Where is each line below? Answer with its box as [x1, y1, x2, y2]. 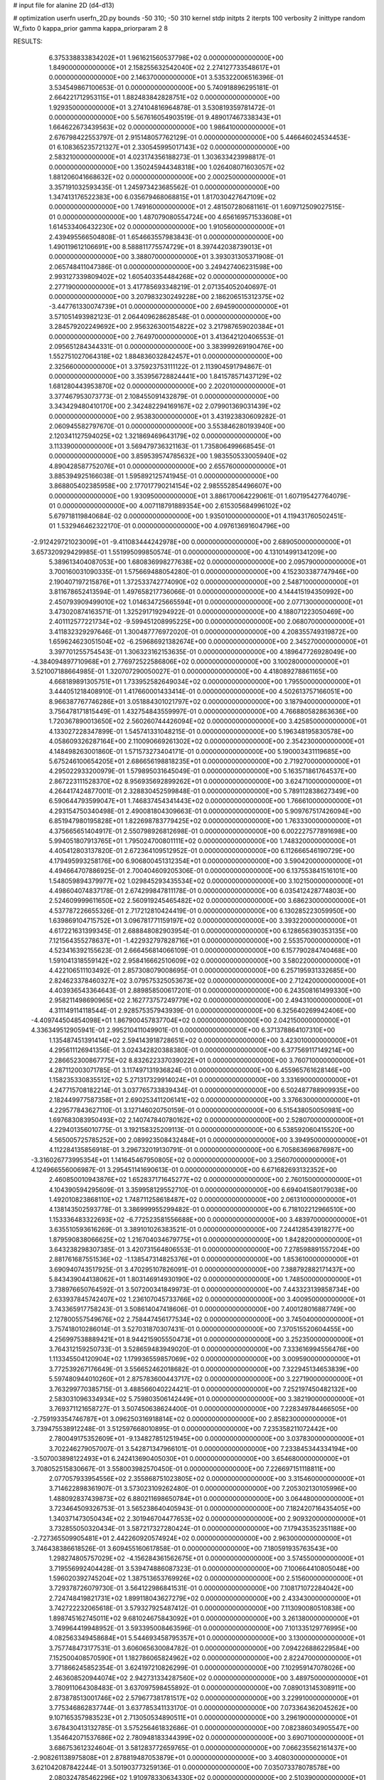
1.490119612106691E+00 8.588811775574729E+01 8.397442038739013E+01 [48, 242, 273, 251]
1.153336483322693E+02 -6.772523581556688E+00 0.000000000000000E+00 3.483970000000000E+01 [48, 1215, 368, 1224]
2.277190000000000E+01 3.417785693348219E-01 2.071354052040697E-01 [48, 282, 277, 291]
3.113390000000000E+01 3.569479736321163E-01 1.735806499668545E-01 [48, 441, 275, 450]
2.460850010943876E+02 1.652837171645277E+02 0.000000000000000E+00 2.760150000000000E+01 [48, 1176, 362, 1184]
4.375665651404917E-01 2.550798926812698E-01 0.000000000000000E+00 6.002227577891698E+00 [48, 827, 358, 835]
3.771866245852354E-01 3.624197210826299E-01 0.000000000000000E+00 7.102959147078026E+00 [48, 1663, 356, 1672]
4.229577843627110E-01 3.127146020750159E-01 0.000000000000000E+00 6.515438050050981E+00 [48, 1106, 355, 1114]
